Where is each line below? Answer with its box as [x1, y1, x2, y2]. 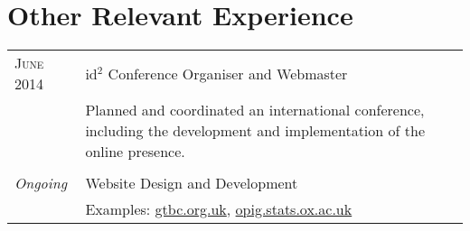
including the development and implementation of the [85, 120, 425, 142]
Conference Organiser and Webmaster [108, 62, 348, 84]
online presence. [85, 141, 185, 162]
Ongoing [14, 172, 68, 194]
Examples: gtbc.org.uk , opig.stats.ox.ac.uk [85, 199, 352, 220]
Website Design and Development [85, 172, 298, 194]
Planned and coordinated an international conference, [85, 99, 425, 121]
